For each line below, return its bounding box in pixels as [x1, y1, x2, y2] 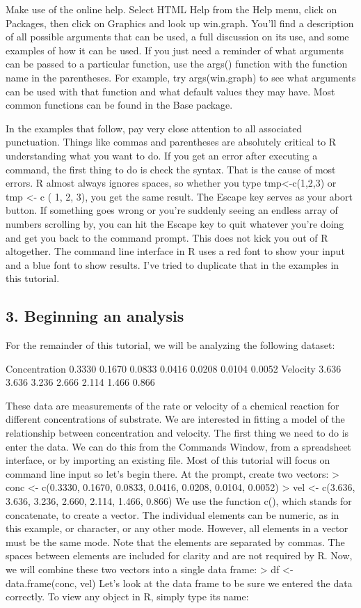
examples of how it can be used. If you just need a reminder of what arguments [6, 42, 344, 57]
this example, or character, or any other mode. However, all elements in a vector [6, 521, 348, 536]
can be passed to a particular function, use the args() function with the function [6, 56, 348, 71]
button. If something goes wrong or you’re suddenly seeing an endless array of [6, 203, 338, 217]
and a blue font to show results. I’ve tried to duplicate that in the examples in [6, 257, 339, 272]
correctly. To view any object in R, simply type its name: [6, 589, 249, 604]
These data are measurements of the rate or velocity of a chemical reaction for [6, 398, 339, 412]
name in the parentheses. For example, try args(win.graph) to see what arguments [6, 70, 356, 84]
